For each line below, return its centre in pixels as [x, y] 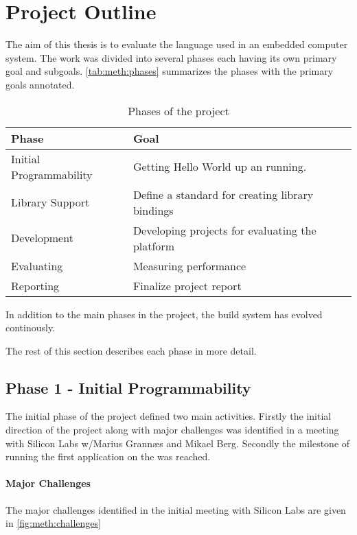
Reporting [35, 285]
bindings [153, 210]
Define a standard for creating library [223, 194]
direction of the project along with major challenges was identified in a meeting [172, 430]
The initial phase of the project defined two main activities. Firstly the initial [169, 416]
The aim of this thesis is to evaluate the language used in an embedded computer [177, 44]
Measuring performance [189, 265]
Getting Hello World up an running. [220, 166]
